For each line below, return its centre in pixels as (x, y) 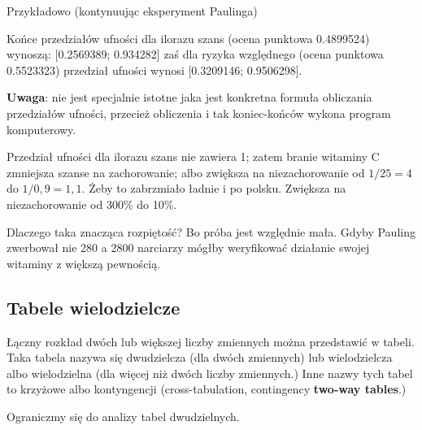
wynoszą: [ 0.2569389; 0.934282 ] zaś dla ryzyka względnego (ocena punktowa (195, 54)
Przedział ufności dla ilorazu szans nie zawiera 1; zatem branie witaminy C (193, 156)
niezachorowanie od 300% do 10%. (92, 204)
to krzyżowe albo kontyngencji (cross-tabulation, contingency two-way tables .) (207, 389)
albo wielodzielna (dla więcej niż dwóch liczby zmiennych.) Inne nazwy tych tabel (210, 373)
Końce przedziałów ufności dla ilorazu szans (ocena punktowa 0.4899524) (188, 38)
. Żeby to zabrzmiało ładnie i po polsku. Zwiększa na (214, 188)
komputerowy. (41, 129)
